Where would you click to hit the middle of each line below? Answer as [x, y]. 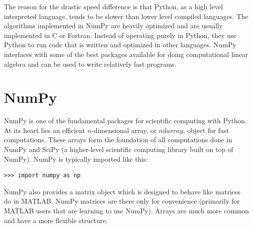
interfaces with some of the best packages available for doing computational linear [126, 54]
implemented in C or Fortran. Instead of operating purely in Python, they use [120, 35]
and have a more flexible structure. [56, 220]
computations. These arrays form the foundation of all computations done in [118, 140]
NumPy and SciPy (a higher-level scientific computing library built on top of [119, 149]
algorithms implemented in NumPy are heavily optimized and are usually [113, 26]
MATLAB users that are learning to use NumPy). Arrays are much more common [126, 211]
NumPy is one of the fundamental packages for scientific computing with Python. [126, 121]
